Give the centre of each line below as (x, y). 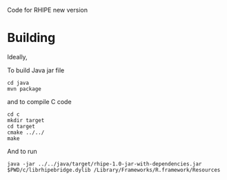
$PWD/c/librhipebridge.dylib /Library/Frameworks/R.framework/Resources (114, 170)
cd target (21, 126)
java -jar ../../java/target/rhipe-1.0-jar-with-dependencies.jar (105, 164)
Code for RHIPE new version (48, 10)
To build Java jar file (36, 70)
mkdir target (26, 120)
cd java (18, 83)
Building (31, 38)
